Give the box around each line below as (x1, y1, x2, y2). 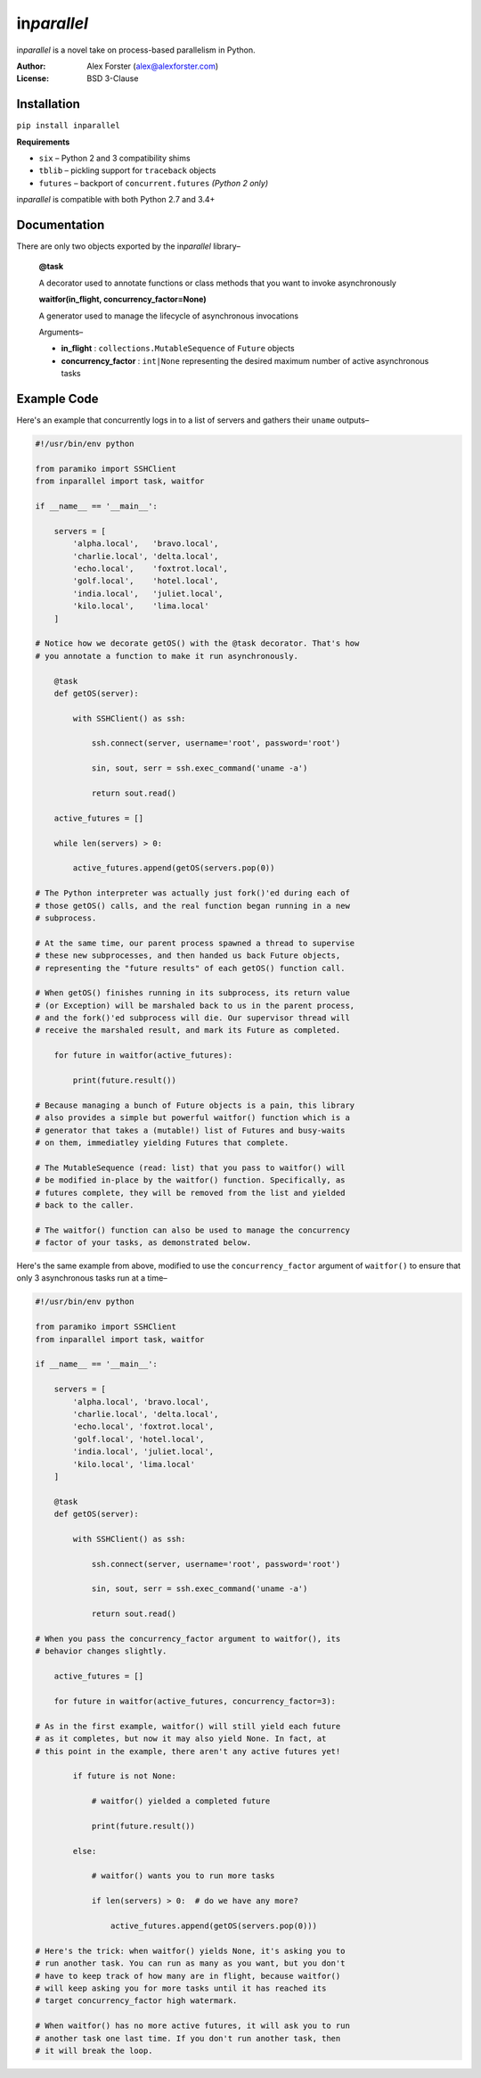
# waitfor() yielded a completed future (91, 1796, 271, 1806)
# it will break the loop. (35, 2045, 153, 2056)
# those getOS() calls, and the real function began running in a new (35, 901, 351, 911)
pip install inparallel (16, 120, 120, 131)
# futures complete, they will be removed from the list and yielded (35, 1187, 346, 1198)
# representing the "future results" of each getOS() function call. (35, 963, 346, 973)
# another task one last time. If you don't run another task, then (35, 2033, 341, 2043)
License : (16, 73, 49, 84)
